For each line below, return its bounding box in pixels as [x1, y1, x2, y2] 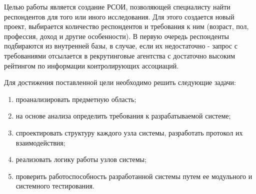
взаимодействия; [15, 137, 65, 147]
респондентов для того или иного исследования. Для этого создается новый [4, 11, 234, 21]
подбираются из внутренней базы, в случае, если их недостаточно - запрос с [4, 40, 237, 51]
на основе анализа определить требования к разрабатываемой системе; [15, 110, 231, 121]
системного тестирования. [15, 180, 94, 191]
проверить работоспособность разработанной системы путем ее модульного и [15, 170, 252, 181]
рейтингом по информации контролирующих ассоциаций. [4, 60, 179, 70]
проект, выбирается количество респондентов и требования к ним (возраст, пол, [4, 21, 249, 31]
